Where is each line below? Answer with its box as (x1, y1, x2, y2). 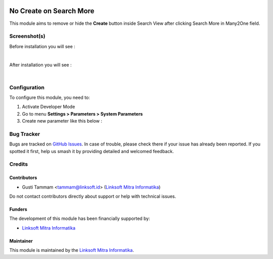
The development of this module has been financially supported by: (9, 215, 150, 221)
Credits (9, 161, 28, 168)
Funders (9, 206, 27, 212)
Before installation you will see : (9, 43, 75, 49)
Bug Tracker (9, 130, 40, 137)
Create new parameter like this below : (22, 118, 103, 124)
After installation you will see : (9, 62, 72, 68)
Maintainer (9, 238, 33, 244)
